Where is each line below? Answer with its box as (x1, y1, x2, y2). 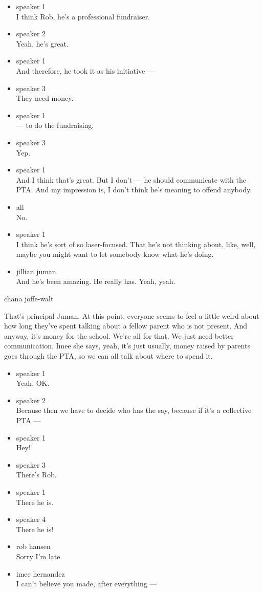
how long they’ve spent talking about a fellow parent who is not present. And (4, 320, 248, 331)
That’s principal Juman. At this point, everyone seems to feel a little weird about (4, 310, 259, 321)
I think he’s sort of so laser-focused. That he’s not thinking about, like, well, (16, 238, 256, 249)
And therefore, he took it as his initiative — (16, 65, 155, 76)
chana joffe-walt (4, 293, 54, 304)
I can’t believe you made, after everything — (16, 578, 157, 589)
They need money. (16, 93, 74, 103)
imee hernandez (16, 568, 65, 579)
